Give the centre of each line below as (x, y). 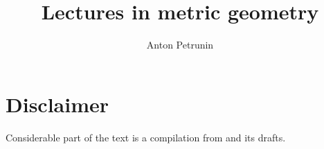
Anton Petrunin (180, 45)
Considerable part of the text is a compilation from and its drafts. (146, 137)
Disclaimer (57, 104)
